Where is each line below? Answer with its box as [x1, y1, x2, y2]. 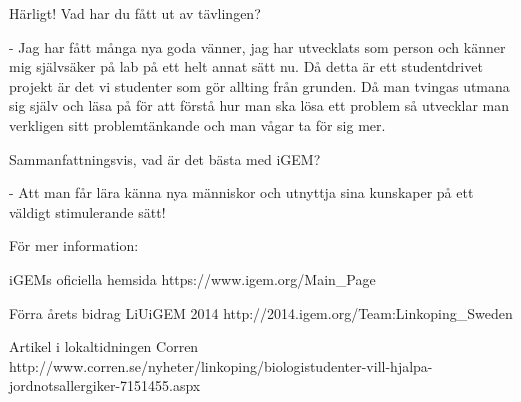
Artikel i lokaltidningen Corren [9, 336, 199, 357]
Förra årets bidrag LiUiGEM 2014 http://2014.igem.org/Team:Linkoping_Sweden [9, 302, 513, 323]
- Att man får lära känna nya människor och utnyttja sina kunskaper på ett [9, 182, 474, 203]
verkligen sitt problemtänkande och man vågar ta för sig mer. [9, 114, 386, 135]
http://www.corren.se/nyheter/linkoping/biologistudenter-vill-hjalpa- [9, 355, 433, 376]
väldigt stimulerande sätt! [9, 201, 166, 222]
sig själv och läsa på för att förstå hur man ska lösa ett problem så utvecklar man [9, 95, 510, 116]
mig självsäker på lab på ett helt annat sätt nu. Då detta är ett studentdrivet [9, 56, 483, 77]
